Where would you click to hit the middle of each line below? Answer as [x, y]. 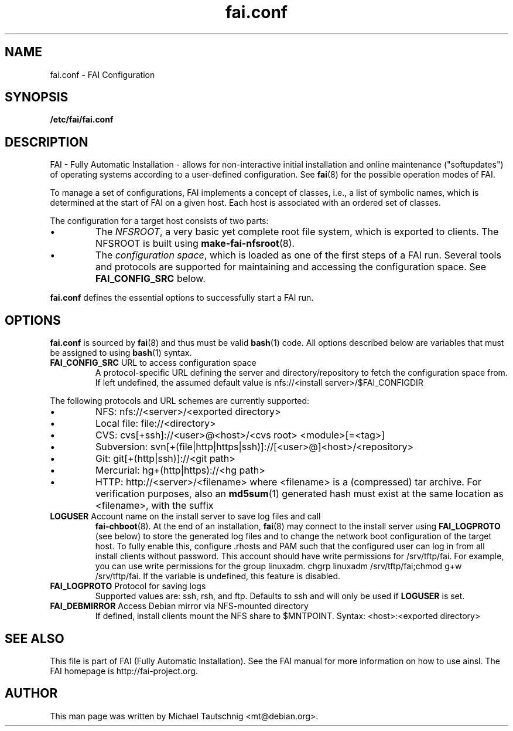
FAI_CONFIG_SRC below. [151, 279]
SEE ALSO [35, 638]
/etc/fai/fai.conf [82, 120]
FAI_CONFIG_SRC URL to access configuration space [153, 363]
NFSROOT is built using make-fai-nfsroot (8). [195, 244]
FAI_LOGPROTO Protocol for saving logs [128, 586]
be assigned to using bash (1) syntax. [121, 353]
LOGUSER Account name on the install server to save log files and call [185, 516]
